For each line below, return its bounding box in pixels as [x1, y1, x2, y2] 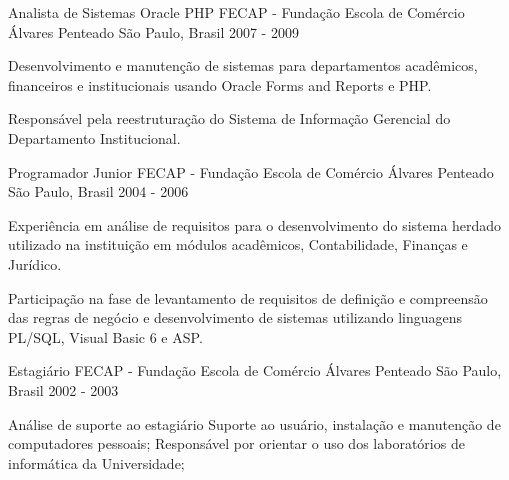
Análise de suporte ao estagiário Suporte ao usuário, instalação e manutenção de [8, 413, 501, 434]
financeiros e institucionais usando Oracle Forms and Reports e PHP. [8, 74, 432, 95]
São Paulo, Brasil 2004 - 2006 [8, 181, 189, 202]
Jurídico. [8, 253, 62, 274]
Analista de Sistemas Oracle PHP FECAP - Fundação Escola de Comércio [8, 2, 465, 22]
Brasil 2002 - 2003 [8, 379, 119, 400]
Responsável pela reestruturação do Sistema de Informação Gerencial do [8, 108, 451, 129]
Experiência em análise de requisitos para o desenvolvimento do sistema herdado [8, 214, 502, 235]
